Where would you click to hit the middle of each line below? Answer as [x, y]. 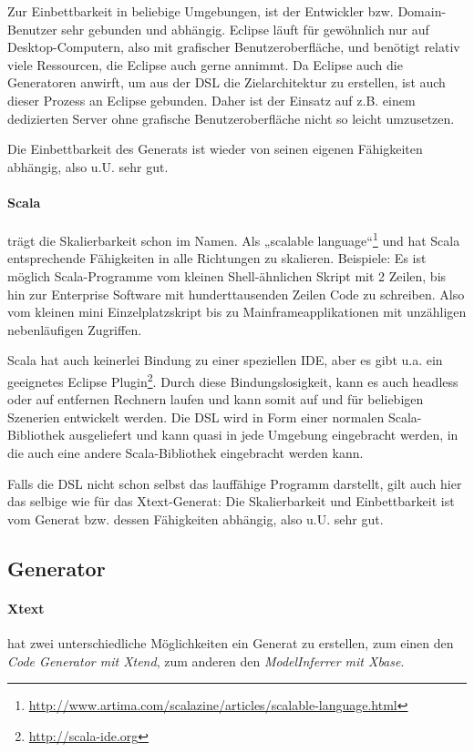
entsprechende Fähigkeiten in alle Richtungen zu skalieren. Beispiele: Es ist [217, 258]
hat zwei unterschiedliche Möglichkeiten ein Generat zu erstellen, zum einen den [231, 642]
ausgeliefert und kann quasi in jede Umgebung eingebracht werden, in [263, 435]
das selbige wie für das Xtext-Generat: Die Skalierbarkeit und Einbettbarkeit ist [231, 501]
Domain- [422, 11]
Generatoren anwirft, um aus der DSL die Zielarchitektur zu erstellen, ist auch [227, 82]
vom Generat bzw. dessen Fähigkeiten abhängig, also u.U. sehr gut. [196, 518]
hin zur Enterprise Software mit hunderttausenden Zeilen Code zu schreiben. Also [236, 294]
